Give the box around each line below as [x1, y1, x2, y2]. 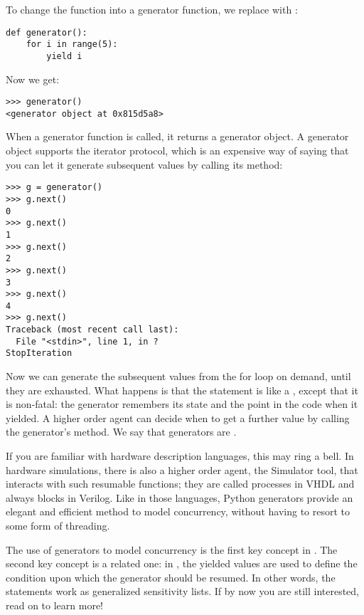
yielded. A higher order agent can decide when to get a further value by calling [6, 410, 350, 425]
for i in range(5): [26, 39, 118, 50]
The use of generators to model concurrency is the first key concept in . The [6, 542, 338, 557]
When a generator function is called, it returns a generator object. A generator [6, 129, 349, 144]
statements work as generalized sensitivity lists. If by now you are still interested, [6, 584, 360, 599]
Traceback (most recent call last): [6, 325, 179, 335]
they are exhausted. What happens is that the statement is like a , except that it [6, 382, 358, 397]
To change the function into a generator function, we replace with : [6, 2, 298, 16]
